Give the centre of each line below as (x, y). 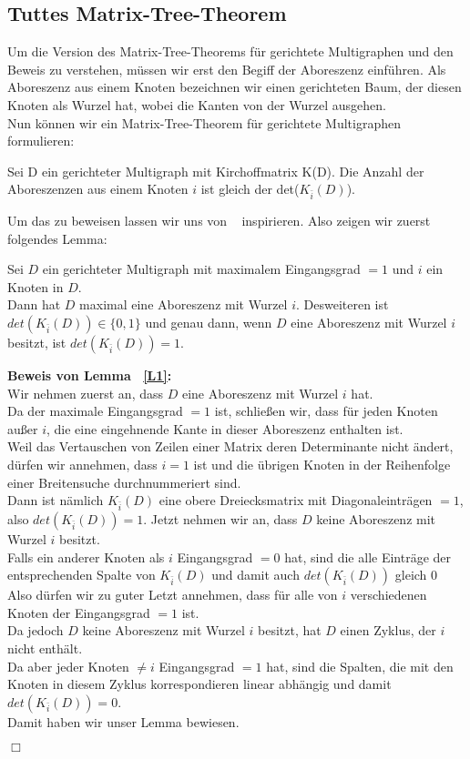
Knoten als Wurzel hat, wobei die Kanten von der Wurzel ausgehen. (197, 104)
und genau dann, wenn (209, 323)
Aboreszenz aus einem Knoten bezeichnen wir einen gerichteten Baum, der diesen (235, 87)
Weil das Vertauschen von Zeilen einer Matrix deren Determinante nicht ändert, (230, 446)
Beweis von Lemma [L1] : (90, 375)
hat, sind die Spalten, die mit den (360, 666)
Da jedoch (36, 630)
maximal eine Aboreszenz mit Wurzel (184, 304)
